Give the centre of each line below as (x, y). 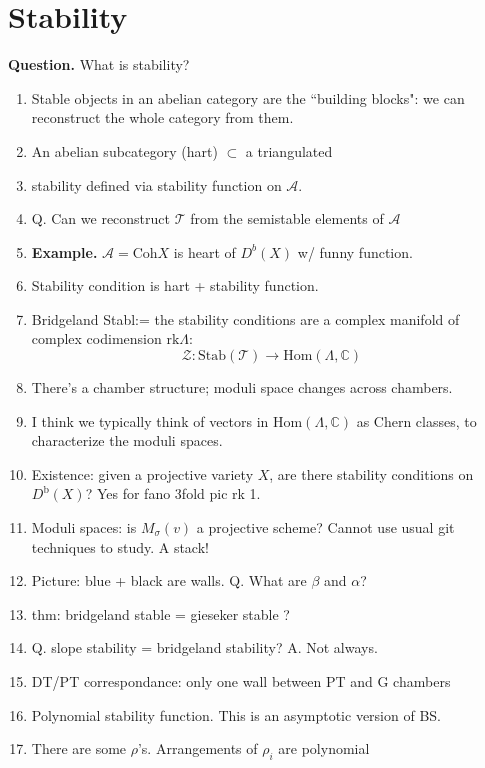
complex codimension (96, 338)
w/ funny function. (355, 251)
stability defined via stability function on (156, 184)
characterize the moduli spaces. (127, 440)
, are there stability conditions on (371, 473)
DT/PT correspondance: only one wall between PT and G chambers (241, 681)
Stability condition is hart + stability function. (175, 285)
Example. (64, 251)
